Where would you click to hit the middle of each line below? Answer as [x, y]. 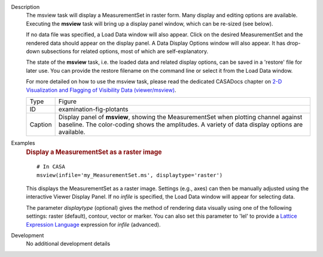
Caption [41, 124]
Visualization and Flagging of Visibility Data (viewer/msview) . [101, 90]
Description [25, 7]
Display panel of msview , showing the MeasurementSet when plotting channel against [180, 117]
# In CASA [51, 167]
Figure [68, 101]
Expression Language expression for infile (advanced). [93, 224]
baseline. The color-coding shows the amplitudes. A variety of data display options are [181, 124]
